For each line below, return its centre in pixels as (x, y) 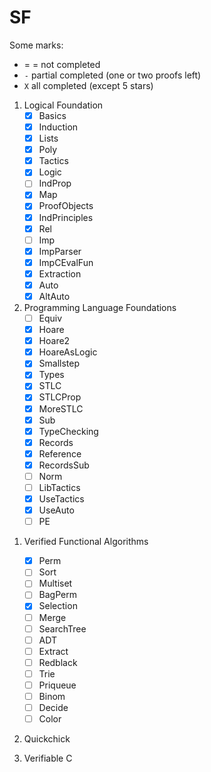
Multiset (55, 583)
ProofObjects (66, 206)
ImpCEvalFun (66, 262)
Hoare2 (54, 341)
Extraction (60, 273)
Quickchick (47, 739)
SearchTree (62, 628)
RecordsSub (64, 465)
